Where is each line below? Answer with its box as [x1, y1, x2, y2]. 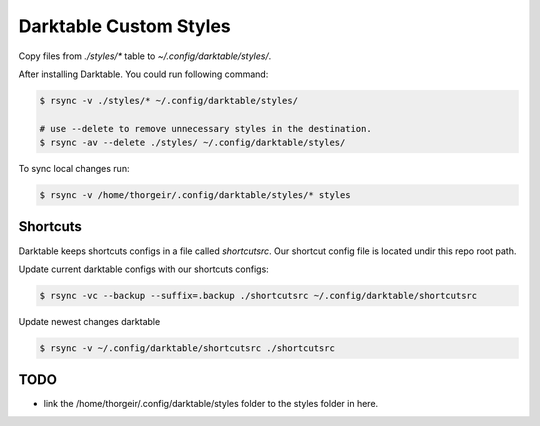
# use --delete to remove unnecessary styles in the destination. [39, 123, 372, 134]
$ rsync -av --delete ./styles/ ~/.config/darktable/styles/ [39, 137, 346, 149]
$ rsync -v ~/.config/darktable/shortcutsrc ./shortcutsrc [39, 342, 335, 354]
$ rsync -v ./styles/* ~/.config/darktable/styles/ [39, 95, 299, 106]
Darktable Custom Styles [18, 15, 231, 37]
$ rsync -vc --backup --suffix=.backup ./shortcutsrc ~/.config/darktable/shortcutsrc [39, 290, 478, 301]
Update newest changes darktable [18, 315, 161, 327]
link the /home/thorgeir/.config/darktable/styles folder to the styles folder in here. [43, 398, 379, 410]
